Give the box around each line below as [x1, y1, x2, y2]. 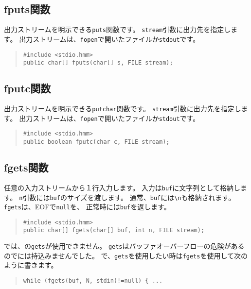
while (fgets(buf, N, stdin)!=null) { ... [23, 277, 163, 285]
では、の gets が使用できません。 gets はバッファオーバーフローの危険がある [4, 241, 245, 251]
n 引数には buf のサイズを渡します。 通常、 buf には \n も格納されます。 [19, 192, 235, 202]
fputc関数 [4, 81, 51, 96]
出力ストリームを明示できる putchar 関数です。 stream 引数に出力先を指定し [4, 103, 241, 114]
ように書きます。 [4, 260, 58, 270]
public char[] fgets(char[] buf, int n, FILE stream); [23, 227, 205, 234]
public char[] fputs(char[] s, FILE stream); [23, 59, 173, 67]
